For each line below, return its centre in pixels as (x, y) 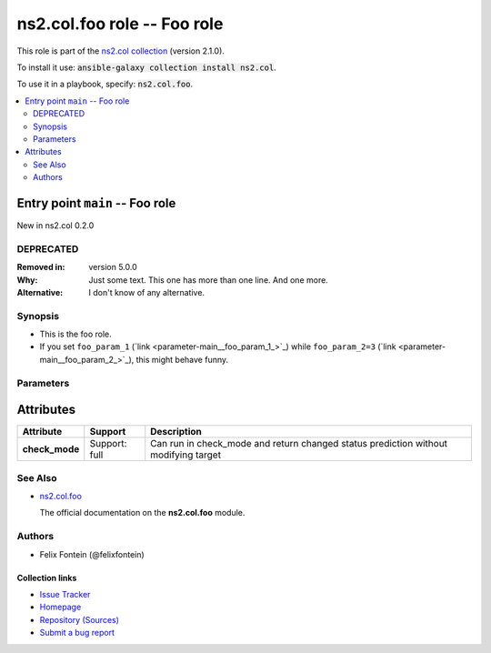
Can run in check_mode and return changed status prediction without (299, 444)
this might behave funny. (182, 359)
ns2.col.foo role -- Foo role (120, 24)
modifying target (186, 455)
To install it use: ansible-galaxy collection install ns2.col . (146, 67)
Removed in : (41, 267)
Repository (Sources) (80, 619)
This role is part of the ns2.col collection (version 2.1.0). (120, 51)
